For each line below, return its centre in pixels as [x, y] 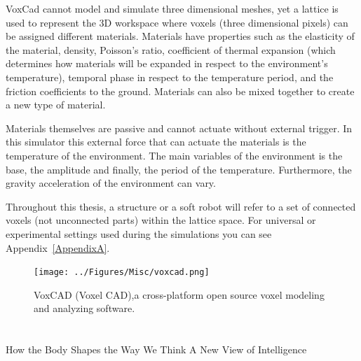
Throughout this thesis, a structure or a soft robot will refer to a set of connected [181, 206]
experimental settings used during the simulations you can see [139, 233]
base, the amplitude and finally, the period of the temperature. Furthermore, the [179, 169]
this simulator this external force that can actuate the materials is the [156, 142]
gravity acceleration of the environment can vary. [111, 183]
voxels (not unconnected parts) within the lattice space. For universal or [161, 220]
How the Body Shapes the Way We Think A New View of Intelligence [156, 349]
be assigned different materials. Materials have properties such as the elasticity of [180, 36]
